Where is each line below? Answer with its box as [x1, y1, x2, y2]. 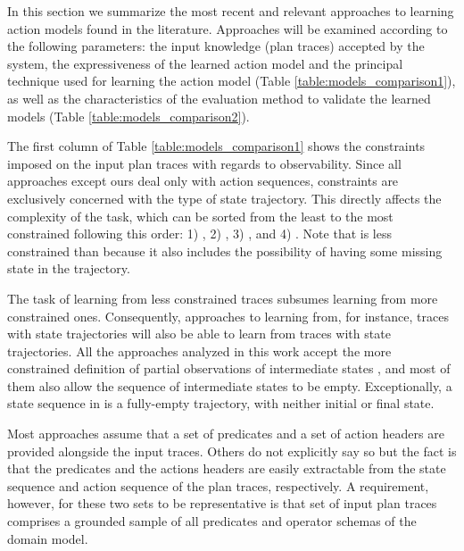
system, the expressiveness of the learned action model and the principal [7, 54, 403, 72]
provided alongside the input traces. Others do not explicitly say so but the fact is [7, 441, 457, 460]
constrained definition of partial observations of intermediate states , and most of [7, 359, 451, 378]
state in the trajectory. [7, 259, 130, 278]
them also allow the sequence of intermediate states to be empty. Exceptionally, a [7, 376, 452, 395]
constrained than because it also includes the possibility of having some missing [7, 241, 443, 260]
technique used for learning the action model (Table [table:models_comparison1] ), [7, 71, 456, 90]
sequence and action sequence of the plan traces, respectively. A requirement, [7, 476, 429, 495]
